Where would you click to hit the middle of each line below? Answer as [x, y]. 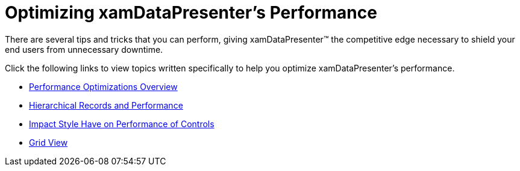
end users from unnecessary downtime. [84, 49]
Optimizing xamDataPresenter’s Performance [191, 13]
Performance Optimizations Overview [103, 86]
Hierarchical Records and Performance [106, 105]
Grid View [49, 142]
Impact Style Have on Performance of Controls [122, 124]
